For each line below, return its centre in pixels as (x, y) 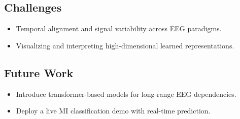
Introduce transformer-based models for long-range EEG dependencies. (126, 94)
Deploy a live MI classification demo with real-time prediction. (113, 111)
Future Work (39, 72)
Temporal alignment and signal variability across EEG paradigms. (119, 28)
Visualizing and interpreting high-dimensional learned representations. (125, 45)
